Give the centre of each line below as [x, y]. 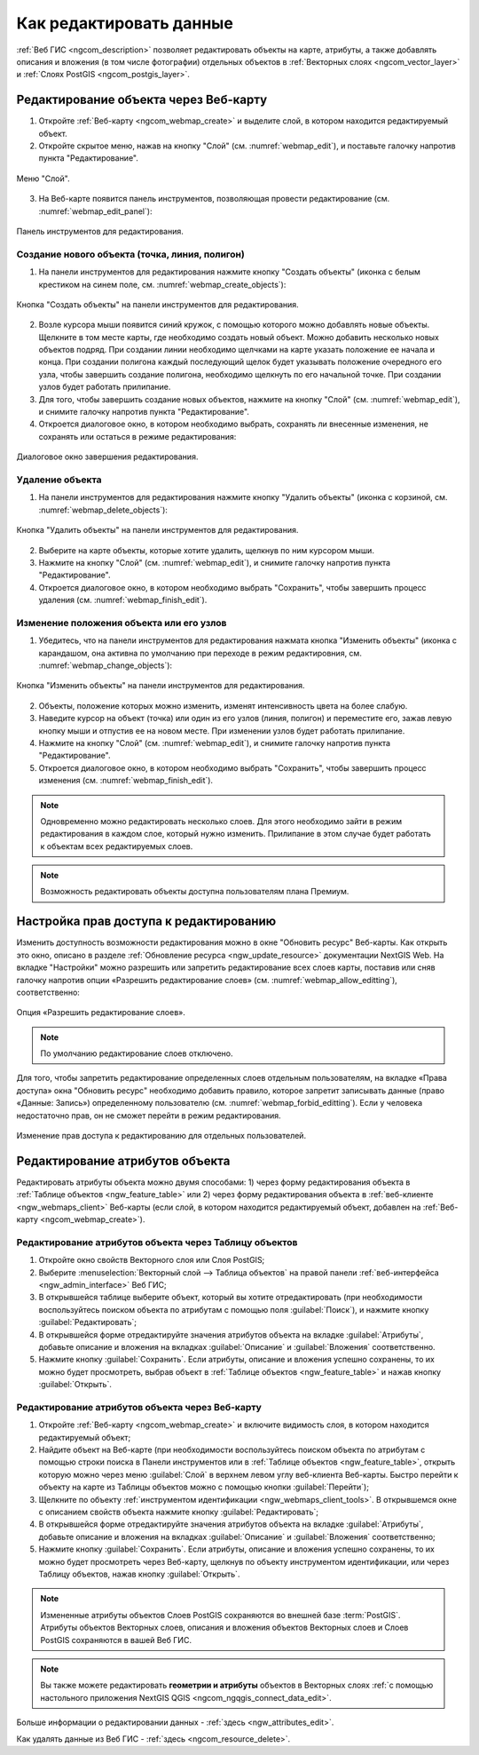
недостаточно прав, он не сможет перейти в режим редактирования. [149, 1116]
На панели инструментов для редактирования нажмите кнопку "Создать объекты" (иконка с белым [230, 272]
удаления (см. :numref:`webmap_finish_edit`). [123, 600]
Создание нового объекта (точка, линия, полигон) [131, 254]
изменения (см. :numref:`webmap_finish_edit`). [126, 781]
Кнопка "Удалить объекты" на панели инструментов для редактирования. [157, 530]
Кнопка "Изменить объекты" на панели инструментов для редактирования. [161, 686]
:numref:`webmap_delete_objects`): [103, 510]
